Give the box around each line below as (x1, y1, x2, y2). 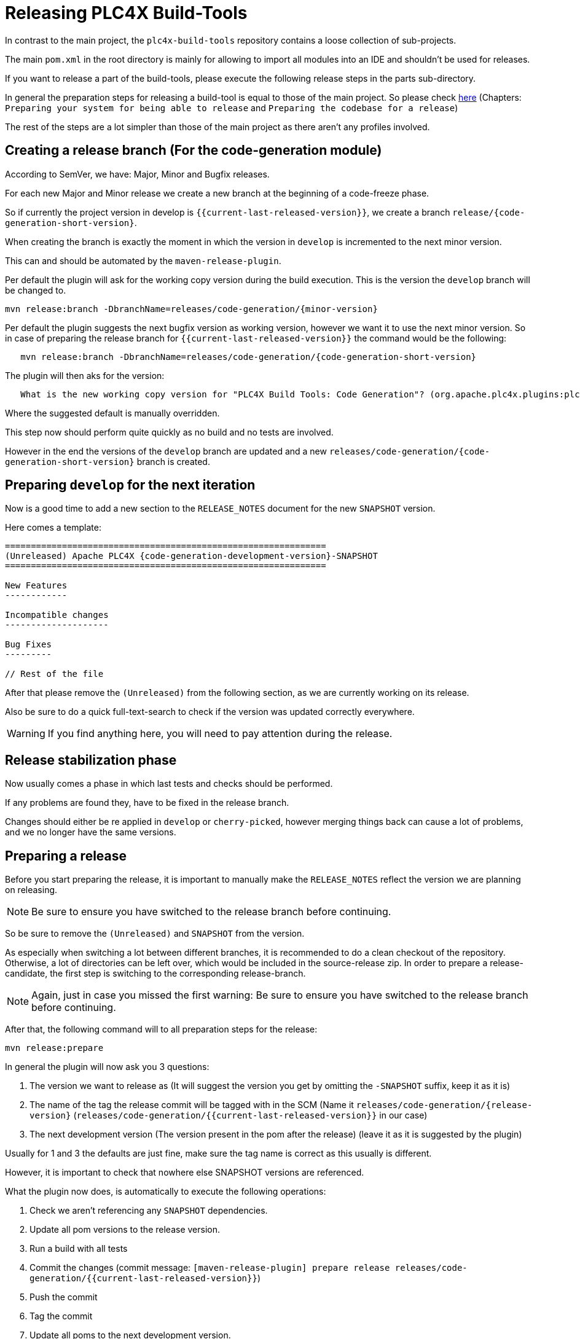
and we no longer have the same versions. (5, 827, 176, 838)
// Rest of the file (5, 669, 104, 679)
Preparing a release (5, 848, 127, 864)
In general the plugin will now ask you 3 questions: (5, 1061, 210, 1072)
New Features (5, 580, 68, 591)
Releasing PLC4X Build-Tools (5, 2, 248, 23)
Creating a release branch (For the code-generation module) (5, 142, 382, 158)
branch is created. (136, 456, 210, 467)
